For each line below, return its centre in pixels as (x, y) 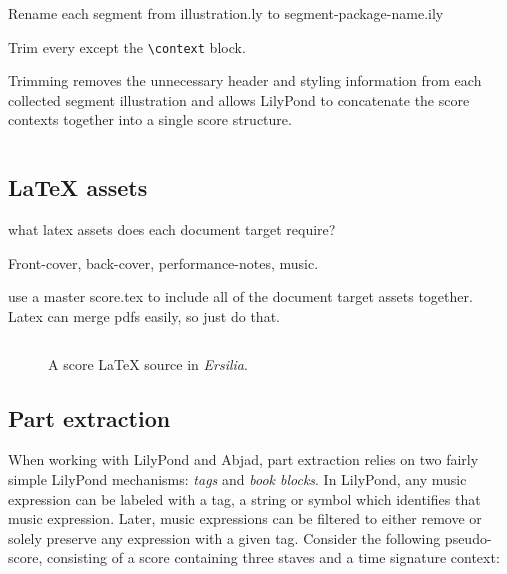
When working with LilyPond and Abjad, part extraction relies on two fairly (243, 459)
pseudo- (468, 537)
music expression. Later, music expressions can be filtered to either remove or (245, 518)
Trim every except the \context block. (127, 46)
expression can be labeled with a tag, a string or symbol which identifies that (244, 498)
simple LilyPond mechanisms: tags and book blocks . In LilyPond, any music (237, 479)
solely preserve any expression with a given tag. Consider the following (224, 537)
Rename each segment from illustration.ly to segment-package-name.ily (226, 13)
